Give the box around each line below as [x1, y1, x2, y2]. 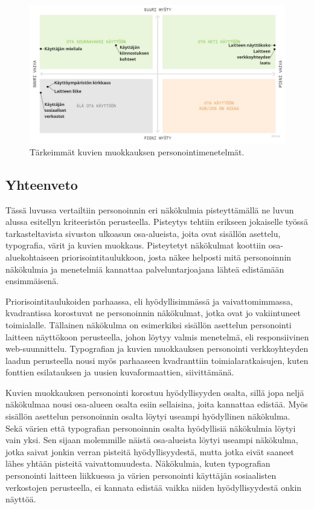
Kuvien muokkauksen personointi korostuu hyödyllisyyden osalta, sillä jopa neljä [5, 386, 304, 398]
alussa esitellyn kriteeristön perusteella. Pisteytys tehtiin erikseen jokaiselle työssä [5, 215, 308, 228]
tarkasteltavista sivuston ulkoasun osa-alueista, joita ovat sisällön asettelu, [5, 227, 281, 239]
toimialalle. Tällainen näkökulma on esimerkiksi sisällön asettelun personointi [5, 318, 292, 331]
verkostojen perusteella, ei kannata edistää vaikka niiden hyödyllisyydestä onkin [5, 481, 302, 493]
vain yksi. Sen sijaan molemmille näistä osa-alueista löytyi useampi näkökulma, [5, 433, 298, 446]
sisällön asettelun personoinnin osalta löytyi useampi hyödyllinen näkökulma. [5, 410, 290, 423]
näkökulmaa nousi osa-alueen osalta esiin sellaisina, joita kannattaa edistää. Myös [5, 398, 308, 410]
